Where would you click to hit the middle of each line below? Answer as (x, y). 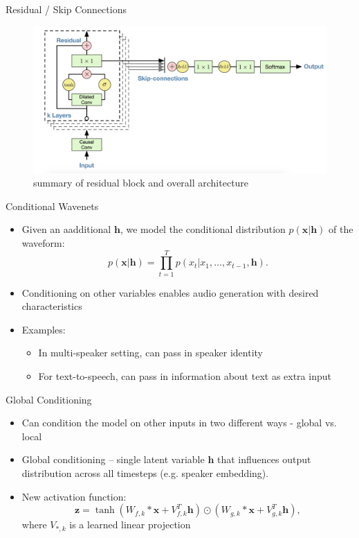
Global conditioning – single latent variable (113, 459)
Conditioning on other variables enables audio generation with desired (170, 292)
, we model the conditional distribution (203, 229)
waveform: (43, 242)
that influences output (264, 459)
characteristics (52, 306)
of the (341, 229)
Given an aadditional (66, 229)
